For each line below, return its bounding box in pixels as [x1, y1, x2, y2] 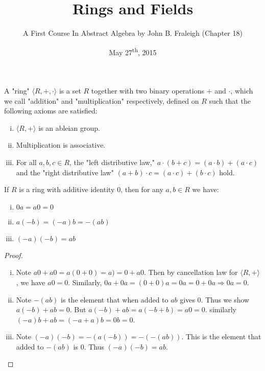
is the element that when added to [61, 294, 168, 305]
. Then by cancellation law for [143, 267, 238, 277]
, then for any [121, 184, 163, 195]
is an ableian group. [38, 122, 100, 133]
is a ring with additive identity [19, 184, 115, 195]
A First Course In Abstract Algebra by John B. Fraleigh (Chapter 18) [23, 28, 243, 38]
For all [16, 156, 37, 167]
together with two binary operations [91, 85, 204, 96]
